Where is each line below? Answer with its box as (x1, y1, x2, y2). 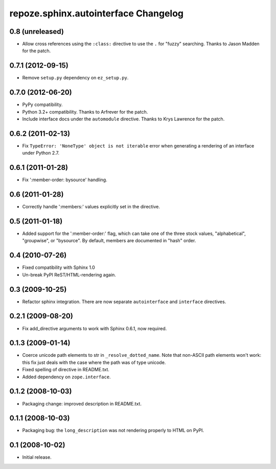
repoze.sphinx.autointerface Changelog (9, 8, 184, 19)
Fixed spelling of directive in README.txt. (22, 367, 110, 373)
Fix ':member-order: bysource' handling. (22, 177, 107, 183)
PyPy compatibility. (22, 101, 63, 108)
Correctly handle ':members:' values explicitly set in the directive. (22, 204, 160, 210)
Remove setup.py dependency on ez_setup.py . (22, 75, 129, 81)
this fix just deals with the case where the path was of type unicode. (22, 359, 166, 366)
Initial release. (22, 454, 52, 460)
